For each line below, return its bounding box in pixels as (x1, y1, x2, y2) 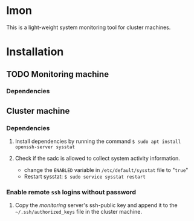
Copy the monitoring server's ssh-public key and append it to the (15, 202, 178, 209)
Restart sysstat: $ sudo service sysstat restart (24, 173, 146, 180)
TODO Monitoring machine (6, 69, 109, 79)
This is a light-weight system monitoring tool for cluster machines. (6, 24, 171, 31)
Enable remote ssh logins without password (6, 188, 137, 197)
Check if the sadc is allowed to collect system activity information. (15, 155, 180, 162)
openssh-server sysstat (15, 144, 76, 150)
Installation (6, 45, 64, 59)
